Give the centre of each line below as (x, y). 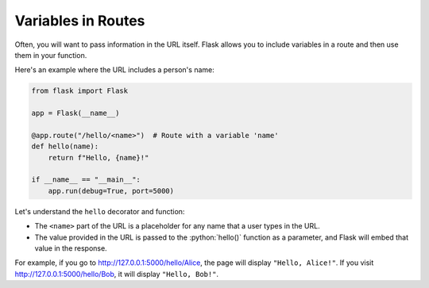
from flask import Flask (80, 91)
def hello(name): (65, 146)
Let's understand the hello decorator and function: (100, 211)
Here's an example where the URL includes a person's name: (114, 70)
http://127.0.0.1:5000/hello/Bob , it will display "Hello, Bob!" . (116, 274)
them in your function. (51, 55)
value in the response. (71, 248)
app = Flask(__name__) (75, 113)
